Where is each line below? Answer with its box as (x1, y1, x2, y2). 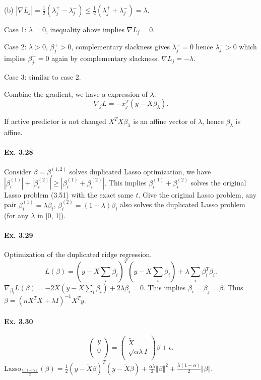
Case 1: (4, 24, 27, 34)
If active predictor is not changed (4, 116, 106, 126)
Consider (4, 166, 31, 177)
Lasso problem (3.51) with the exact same (4, 189, 134, 200)
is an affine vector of (133, 116, 196, 126)
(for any (4, 210, 29, 220)
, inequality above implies (45, 24, 124, 34)
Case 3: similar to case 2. (4, 72, 81, 82)
